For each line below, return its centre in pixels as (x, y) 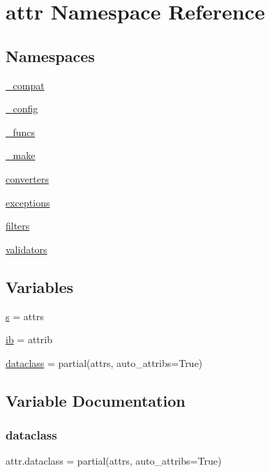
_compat (25, 85)
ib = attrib (29, 339)
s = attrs (25, 316)
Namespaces (50, 55)
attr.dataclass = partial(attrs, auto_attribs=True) (114, 461)
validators (27, 249)
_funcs (21, 132)
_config (22, 108)
